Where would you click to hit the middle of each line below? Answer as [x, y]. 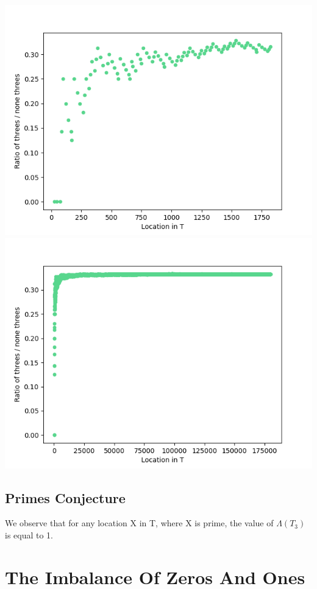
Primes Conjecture [65, 497]
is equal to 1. [29, 534]
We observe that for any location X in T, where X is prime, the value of [139, 523]
